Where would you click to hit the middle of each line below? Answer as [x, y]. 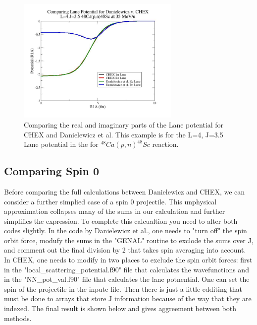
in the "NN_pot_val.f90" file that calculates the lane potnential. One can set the [127, 279]
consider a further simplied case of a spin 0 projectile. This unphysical [110, 201]
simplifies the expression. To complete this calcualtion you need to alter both [121, 221]
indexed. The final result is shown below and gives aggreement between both [120, 308]
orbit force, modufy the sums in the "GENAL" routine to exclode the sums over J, [129, 240]
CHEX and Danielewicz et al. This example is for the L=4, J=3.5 [124, 134]
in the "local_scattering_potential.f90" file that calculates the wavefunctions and [127, 269]
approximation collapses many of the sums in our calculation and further [115, 211]
